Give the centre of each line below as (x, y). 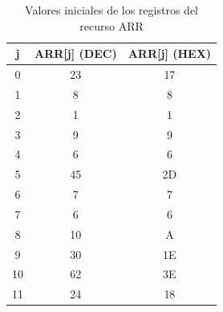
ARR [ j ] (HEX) (170, 53)
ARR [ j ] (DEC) (76, 53)
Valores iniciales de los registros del (111, 10)
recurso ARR (111, 25)
